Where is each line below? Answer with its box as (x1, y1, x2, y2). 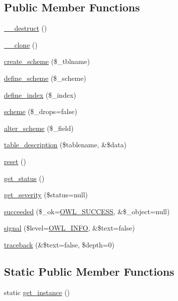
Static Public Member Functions (4, 263, 175, 279)
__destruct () (4, 23, 47, 33)
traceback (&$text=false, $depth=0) (4, 239, 115, 249)
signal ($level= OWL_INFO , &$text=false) (4, 223, 135, 233)
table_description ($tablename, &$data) (4, 139, 127, 150)
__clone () (4, 39, 38, 50)
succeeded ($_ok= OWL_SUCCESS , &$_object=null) (4, 206, 170, 216)
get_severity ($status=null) (4, 189, 88, 200)
